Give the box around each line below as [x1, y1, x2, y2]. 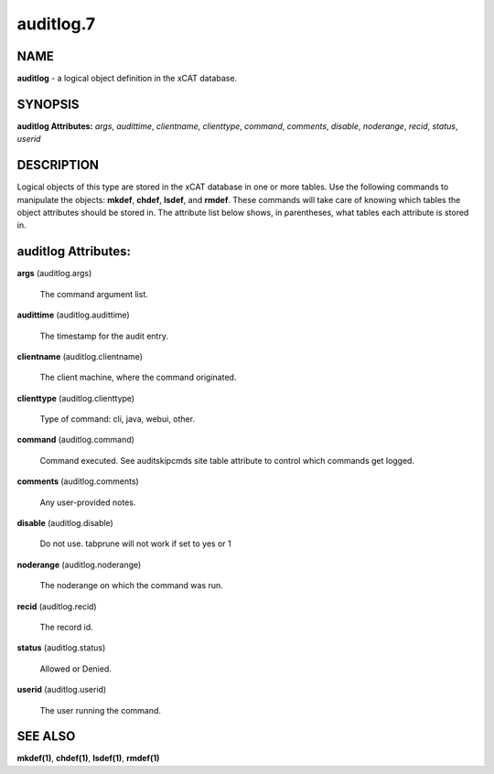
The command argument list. [39, 288, 148, 299]
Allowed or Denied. [39, 663, 112, 674]
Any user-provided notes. [39, 497, 136, 508]
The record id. [39, 621, 93, 632]
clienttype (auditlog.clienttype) [16, 392, 135, 403]
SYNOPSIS [16, 96, 80, 112]
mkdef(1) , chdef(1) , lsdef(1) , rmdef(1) [16, 753, 160, 764]
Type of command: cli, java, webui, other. [39, 414, 196, 425]
